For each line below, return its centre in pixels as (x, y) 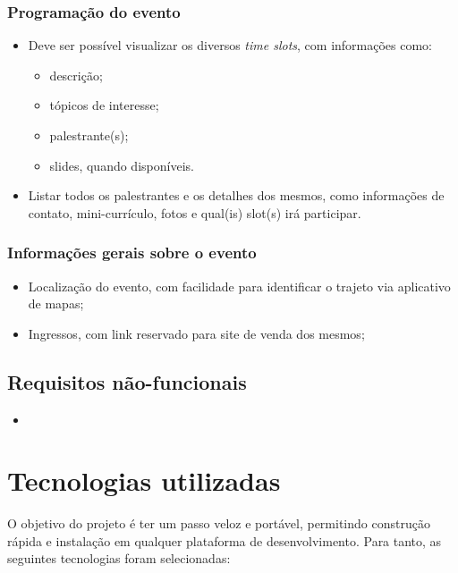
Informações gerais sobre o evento (132, 253)
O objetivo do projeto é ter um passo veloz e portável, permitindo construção (219, 523)
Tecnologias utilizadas (144, 480)
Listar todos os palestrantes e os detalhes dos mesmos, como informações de (236, 195)
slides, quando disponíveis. (122, 165)
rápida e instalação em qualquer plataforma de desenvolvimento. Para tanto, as (225, 540)
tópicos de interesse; (104, 105)
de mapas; (56, 303)
